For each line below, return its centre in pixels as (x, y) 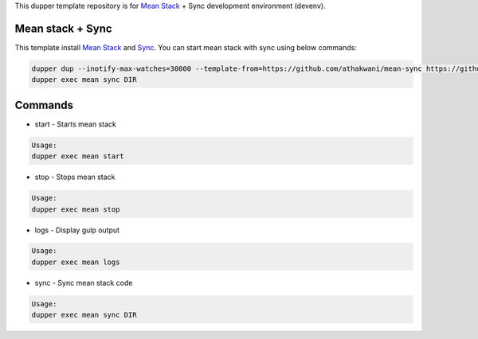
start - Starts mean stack (76, 124)
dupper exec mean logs (76, 262)
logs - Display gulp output (77, 230)
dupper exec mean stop (76, 209)
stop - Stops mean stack (75, 177)
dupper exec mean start (78, 156)
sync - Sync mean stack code (84, 282)
